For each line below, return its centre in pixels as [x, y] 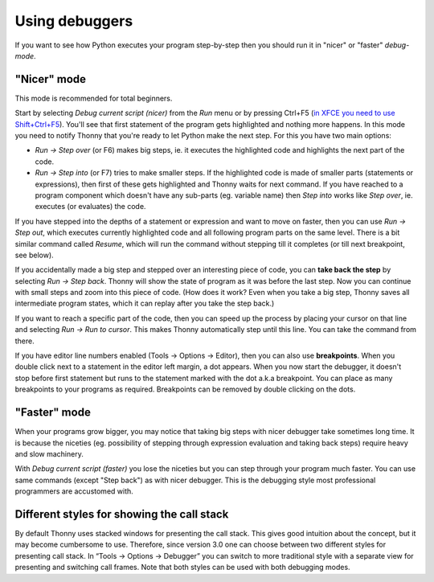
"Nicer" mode [51, 79]
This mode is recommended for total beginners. [94, 98]
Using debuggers [74, 21]
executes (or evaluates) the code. [90, 207]
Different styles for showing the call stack [122, 514]
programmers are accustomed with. [74, 491]
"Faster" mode [53, 413]
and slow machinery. [49, 453]
